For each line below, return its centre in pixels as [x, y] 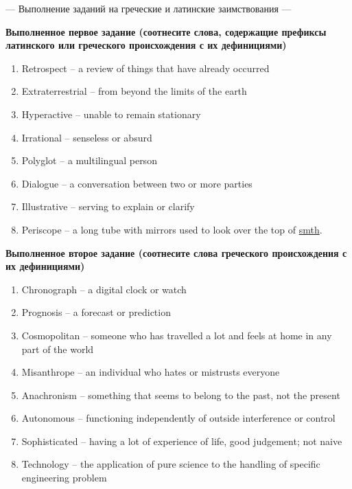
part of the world [58, 349]
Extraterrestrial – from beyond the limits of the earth [134, 91]
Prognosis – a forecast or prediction [96, 312]
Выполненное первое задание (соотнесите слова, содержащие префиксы [166, 31]
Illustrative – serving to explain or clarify [108, 206]
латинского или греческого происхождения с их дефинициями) [146, 45]
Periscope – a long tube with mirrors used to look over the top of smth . [172, 229]
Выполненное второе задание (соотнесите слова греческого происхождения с [176, 252]
